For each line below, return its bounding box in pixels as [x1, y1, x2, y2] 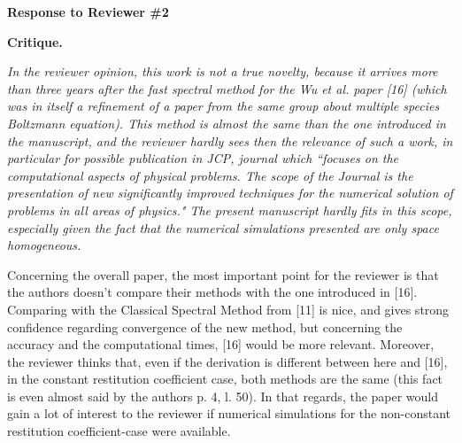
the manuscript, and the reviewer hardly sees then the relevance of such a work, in [7, 131, 453, 150]
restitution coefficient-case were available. [7, 422, 231, 440]
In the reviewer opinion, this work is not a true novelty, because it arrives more [7, 62, 438, 81]
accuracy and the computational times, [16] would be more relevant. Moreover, [7, 335, 435, 354]
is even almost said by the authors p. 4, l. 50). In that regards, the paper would [7, 386, 439, 405]
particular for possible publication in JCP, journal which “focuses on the [7, 149, 399, 167]
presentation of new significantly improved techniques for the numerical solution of [7, 183, 453, 202]
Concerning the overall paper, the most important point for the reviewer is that [7, 265, 439, 284]
